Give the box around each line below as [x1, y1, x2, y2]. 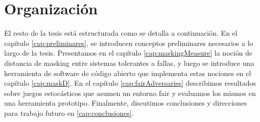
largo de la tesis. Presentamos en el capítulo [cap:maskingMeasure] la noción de [4, 47, 253, 58]
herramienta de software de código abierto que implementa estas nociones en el [4, 67, 251, 78]
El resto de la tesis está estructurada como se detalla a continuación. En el [4, 28, 238, 38]
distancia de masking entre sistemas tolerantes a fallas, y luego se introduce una [4, 57, 254, 68]
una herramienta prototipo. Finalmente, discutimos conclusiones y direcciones [4, 97, 247, 108]
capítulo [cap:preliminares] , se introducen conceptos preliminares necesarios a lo [4, 37, 253, 48]
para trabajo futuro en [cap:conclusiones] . [4, 107, 134, 118]
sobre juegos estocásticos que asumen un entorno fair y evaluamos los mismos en [4, 87, 256, 98]
